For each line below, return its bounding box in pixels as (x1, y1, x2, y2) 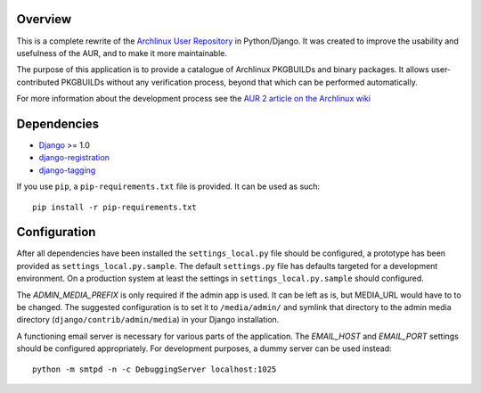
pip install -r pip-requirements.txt (32, 201, 198, 212)
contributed (16, 77, 60, 87)
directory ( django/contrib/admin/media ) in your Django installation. (16, 315, 280, 325)
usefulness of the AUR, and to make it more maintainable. (16, 47, 227, 58)
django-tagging (38, 165, 96, 176)
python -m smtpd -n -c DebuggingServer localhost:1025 (32, 364, 277, 374)
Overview (16, 12, 72, 27)
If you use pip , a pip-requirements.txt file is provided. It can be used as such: (16, 181, 321, 192)
